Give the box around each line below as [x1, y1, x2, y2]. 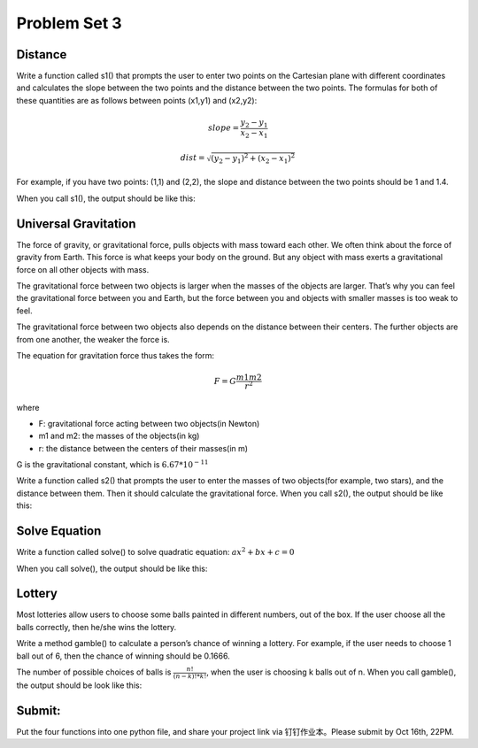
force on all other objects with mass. [16, 264, 150, 274]
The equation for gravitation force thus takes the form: [16, 350, 215, 360]
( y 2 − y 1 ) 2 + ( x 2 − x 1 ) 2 [211, 151, 296, 166]
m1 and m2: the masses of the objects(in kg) [38, 430, 200, 442]
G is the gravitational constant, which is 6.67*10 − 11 [16, 459, 209, 470]
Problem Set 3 [16, 13, 123, 33]
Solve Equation [16, 523, 102, 539]
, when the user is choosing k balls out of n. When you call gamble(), [206, 667, 457, 677]
